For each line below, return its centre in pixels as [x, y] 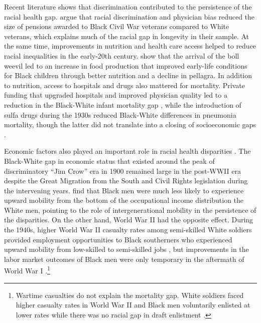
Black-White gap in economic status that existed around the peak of [109, 160]
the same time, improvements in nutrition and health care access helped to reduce [130, 46]
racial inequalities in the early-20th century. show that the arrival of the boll [122, 55]
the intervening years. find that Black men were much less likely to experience [124, 190]
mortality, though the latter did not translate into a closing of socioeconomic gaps [130, 124]
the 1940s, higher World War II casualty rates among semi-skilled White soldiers [128, 230]
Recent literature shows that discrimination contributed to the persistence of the [128, 7]
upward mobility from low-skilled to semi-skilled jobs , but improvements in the [126, 249]
